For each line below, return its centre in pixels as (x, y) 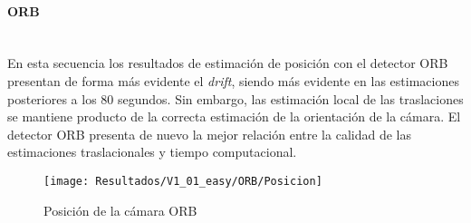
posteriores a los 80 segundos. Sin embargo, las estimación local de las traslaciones (235, 98)
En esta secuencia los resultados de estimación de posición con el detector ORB (228, 63)
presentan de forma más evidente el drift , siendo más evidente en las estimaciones (233, 80)
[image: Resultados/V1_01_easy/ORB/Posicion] (183, 181)
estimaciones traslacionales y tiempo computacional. (152, 152)
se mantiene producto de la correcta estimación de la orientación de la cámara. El (234, 116)
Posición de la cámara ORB (120, 210)
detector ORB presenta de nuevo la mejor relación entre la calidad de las (209, 134)
